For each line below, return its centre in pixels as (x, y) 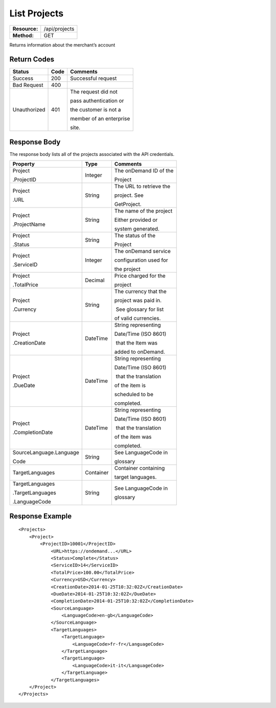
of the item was (133, 437)
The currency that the (141, 291)
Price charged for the (140, 276)
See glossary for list (140, 309)
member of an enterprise (100, 119)
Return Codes (32, 60)
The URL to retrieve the (142, 187)
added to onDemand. (140, 352)
